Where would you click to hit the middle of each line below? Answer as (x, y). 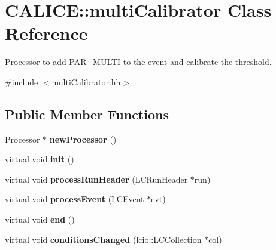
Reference (46, 33)
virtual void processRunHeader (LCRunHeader (96, 179)
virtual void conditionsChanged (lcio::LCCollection (103, 239)
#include (22, 81)
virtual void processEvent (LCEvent (75, 199)
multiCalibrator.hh (86, 81)
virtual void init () (40, 159)
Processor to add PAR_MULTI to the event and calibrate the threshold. (138, 62)
